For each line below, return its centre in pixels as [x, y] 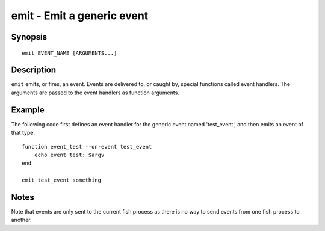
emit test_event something [62, 180]
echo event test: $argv [69, 155]
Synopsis [29, 37]
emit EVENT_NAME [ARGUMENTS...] [70, 53]
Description [34, 70]
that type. [23, 133]
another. [21, 220]
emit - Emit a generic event [80, 16]
